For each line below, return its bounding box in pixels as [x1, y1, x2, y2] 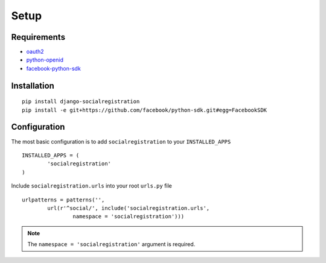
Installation [11, 80, 54, 90]
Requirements [11, 32, 66, 42]
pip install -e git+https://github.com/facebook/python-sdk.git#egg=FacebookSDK [22, 106, 267, 113]
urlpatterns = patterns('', [22, 196, 105, 203]
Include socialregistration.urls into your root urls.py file [11, 182, 172, 189]
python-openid [26, 56, 63, 63]
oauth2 [26, 48, 45, 55]
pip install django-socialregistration [22, 98, 140, 105]
